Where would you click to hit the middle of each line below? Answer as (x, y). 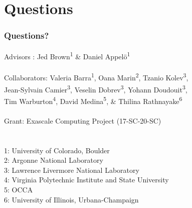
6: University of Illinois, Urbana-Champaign (71, 199)
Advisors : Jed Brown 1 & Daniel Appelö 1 (67, 55)
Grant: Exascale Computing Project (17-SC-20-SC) (83, 120)
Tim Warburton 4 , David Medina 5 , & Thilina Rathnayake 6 (93, 100)
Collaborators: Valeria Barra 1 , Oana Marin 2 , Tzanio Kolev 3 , (96, 77)
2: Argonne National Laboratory (54, 160)
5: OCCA (19, 189)
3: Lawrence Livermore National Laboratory (72, 170)
